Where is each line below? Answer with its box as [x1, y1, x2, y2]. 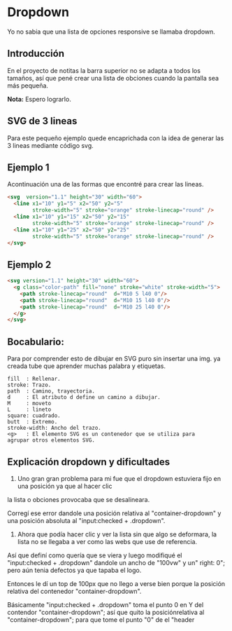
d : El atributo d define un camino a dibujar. [7, 394, 161, 401]
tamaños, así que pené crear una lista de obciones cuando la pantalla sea [7, 74, 219, 82]
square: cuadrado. [7, 412, 61, 419]
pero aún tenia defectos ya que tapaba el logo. [7, 566, 142, 574]
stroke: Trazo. [7, 381, 52, 389]
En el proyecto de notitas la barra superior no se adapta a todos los [7, 66, 201, 74]
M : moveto [7, 400, 52, 407]
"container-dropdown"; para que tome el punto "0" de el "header [7, 615, 195, 624]
